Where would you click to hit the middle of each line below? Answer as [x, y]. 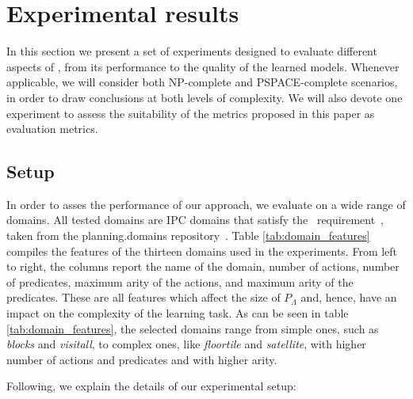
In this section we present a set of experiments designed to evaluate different [192, 51]
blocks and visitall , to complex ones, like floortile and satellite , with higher [186, 344]
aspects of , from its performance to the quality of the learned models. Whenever [203, 66]
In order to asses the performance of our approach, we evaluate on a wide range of [206, 204]
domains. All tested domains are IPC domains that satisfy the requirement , [195, 220]
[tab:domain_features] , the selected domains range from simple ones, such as [193, 328]
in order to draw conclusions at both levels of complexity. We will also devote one [205, 97]
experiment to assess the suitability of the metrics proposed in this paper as [191, 113]
